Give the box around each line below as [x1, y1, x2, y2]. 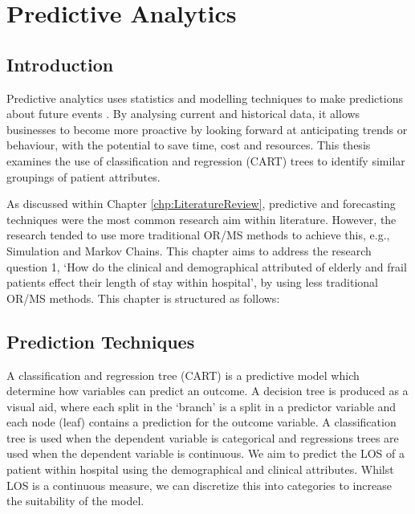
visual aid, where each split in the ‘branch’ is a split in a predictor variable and [6, 398, 397, 414]
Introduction [6, 51, 114, 76]
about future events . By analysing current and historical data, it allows [6, 105, 360, 122]
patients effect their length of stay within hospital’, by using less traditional [6, 274, 378, 291]
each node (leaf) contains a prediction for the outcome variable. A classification [6, 414, 397, 430]
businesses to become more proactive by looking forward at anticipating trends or [6, 120, 408, 137]
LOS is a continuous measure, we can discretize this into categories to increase [6, 476, 392, 493]
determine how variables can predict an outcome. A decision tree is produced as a [6, 382, 409, 399]
